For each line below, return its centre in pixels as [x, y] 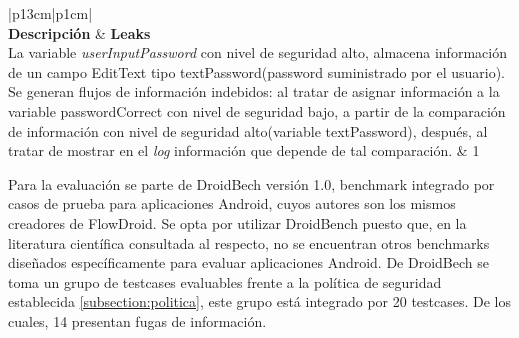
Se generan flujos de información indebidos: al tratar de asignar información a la [254, 91]
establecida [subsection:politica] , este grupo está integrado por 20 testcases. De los [260, 301]
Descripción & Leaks [79, 32]
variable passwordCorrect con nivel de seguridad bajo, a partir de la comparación [257, 110]
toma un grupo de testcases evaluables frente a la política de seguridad [225, 281]
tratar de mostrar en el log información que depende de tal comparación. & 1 [244, 150]
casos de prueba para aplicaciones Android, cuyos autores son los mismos [232, 203]
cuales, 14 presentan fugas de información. [137, 320]
